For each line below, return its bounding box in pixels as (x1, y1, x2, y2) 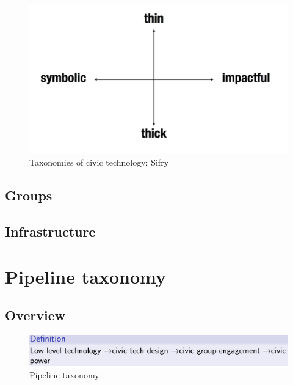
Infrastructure (5, 222, 96, 241)
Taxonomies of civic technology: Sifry (29, 156, 169, 169)
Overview (5, 306, 66, 324)
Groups (5, 186, 52, 205)
